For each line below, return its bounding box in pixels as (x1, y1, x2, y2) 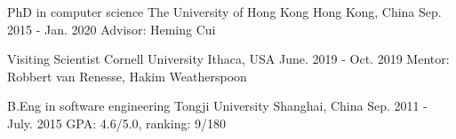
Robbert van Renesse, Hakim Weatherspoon (7, 66, 247, 85)
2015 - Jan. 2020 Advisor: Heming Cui (7, 19, 216, 38)
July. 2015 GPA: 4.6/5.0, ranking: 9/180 (7, 113, 226, 132)
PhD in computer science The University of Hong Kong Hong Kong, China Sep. (7, 3, 442, 20)
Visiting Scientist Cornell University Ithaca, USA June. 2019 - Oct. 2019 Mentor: (7, 50, 450, 68)
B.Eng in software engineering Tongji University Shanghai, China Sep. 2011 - (7, 97, 428, 115)
